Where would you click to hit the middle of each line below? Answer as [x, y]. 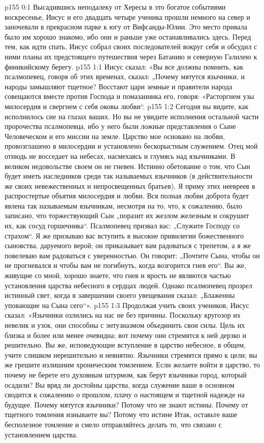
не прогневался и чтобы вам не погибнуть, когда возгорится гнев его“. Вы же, [125, 265]
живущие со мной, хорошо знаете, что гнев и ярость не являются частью [118, 275]
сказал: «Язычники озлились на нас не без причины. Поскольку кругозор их [123, 315]
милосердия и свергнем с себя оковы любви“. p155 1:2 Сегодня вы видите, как [127, 106]
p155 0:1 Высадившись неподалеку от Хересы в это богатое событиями [115, 7]
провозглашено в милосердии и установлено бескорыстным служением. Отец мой [131, 146]
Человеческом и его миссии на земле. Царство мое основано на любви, [115, 136]
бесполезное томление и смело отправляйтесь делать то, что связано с [113, 424]
